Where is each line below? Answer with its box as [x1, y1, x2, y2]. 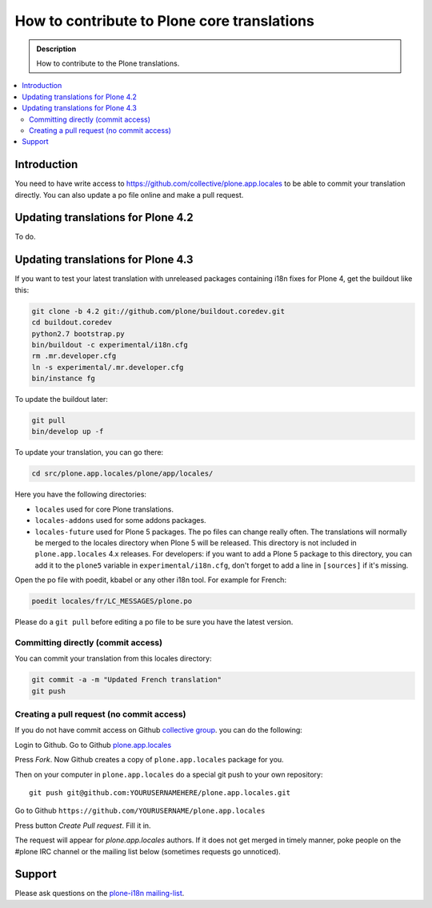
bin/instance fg [31, 374, 96, 384]
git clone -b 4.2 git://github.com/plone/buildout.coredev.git [31, 307, 286, 315]
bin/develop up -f [31, 427, 104, 436]
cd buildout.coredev [31, 318, 112, 327]
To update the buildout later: [14, 395, 108, 404]
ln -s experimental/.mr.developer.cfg [31, 363, 184, 372]
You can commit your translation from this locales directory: [14, 653, 212, 664]
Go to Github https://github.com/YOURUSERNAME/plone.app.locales [14, 806, 266, 816]
